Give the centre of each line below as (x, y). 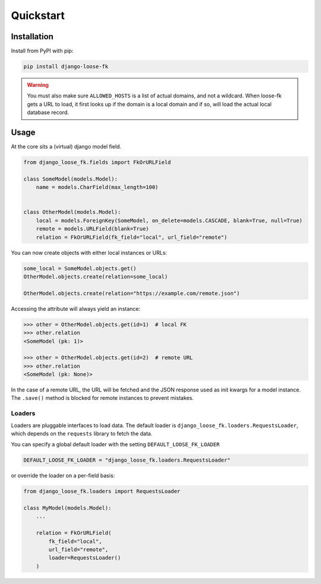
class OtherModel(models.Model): (72, 212)
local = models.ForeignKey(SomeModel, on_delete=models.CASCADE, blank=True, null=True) (169, 220)
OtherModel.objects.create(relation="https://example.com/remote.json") (132, 293)
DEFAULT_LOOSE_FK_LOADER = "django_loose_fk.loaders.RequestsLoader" (127, 460)
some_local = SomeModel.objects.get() (80, 268)
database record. (48, 112)
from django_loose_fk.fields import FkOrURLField (97, 162)
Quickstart (38, 15)
